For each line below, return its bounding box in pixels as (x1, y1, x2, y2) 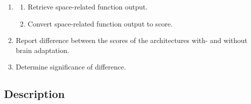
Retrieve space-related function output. (27, 1, 148, 11)
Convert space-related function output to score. (27, 18, 173, 28)
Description (4, 86, 65, 101)
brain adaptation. (15, 44, 69, 55)
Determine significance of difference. (15, 61, 126, 72)
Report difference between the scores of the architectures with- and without (15, 35, 247, 45)
